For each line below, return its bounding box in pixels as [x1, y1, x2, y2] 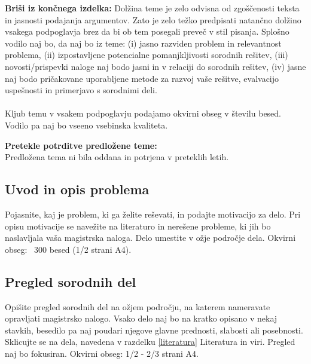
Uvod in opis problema [5, 180, 150, 198]
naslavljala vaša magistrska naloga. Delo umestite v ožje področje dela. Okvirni [5, 231, 296, 244]
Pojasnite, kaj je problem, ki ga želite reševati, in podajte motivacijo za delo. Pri [5, 207, 301, 220]
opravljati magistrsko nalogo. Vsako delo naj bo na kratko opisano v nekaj [5, 312, 278, 325]
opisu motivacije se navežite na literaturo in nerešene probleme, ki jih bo [5, 219, 271, 232]
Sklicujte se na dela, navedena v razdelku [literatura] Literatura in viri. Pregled [5, 335, 295, 348]
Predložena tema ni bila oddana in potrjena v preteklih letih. [5, 151, 229, 163]
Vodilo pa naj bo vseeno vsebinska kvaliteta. [5, 118, 168, 131]
